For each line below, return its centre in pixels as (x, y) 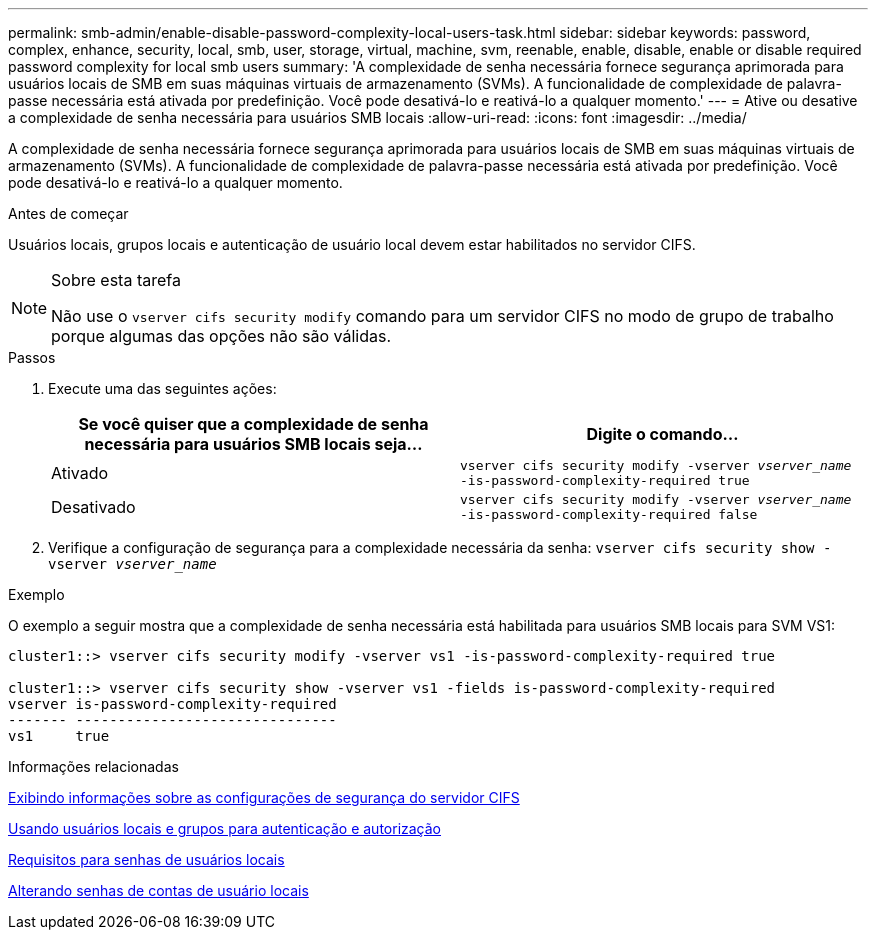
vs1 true (59, 736)
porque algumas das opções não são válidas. (221, 336)
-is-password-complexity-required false (609, 514)
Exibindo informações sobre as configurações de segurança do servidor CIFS (264, 797)
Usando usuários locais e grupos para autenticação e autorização (225, 828)
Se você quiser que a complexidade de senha (253, 424)
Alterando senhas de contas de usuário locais (158, 890)
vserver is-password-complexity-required (172, 704)
